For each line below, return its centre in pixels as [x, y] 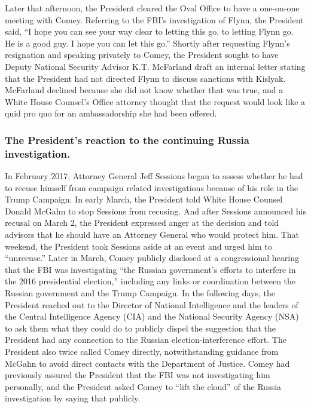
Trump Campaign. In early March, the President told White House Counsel [144, 199]
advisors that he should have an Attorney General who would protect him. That [152, 234]
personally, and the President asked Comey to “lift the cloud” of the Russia [143, 386]
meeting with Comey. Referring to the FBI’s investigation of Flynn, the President [154, 19]
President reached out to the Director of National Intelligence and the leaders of [152, 304]
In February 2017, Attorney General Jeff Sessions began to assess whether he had [154, 176]
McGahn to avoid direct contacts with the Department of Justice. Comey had [147, 363]
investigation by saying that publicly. [73, 398]
